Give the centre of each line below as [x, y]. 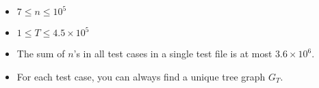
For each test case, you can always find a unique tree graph [141, 76]
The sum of [41, 53]
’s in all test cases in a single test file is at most [173, 53]
